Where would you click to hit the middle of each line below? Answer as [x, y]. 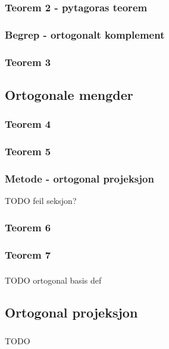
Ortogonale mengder [69, 94]
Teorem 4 [28, 124]
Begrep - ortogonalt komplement [85, 34]
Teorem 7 [28, 254]
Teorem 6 [28, 227]
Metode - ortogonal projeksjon [79, 178]
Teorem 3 [28, 62]
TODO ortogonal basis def [53, 280]
